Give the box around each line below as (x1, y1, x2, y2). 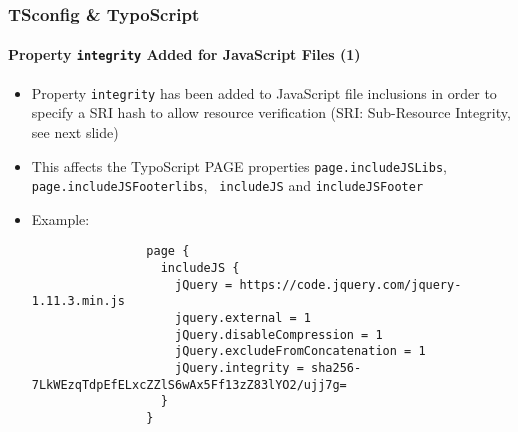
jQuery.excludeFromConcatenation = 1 (174, 344, 426, 359)
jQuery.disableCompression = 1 (174, 327, 383, 342)
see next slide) (31, 121, 119, 142)
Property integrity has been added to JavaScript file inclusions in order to (31, 82, 497, 103)
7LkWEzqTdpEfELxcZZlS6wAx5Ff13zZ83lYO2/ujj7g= (31, 377, 347, 392)
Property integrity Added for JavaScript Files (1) (8, 44, 361, 65)
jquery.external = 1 (174, 311, 312, 326)
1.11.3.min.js (31, 294, 125, 309)
